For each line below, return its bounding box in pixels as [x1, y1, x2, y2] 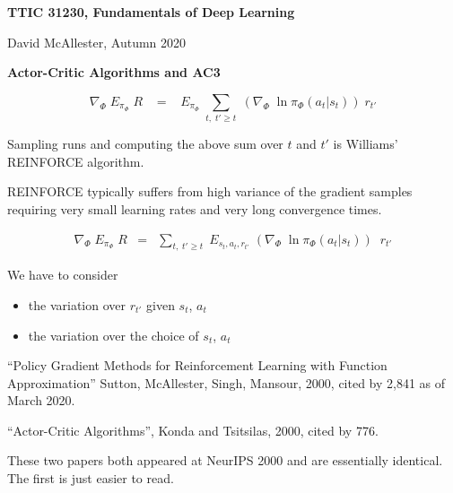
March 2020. [7, 391, 75, 410]
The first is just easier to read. [7, 469, 174, 488]
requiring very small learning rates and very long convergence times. [7, 199, 382, 218]
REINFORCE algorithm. [7, 151, 144, 170]
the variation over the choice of [28, 325, 199, 344]
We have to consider [7, 265, 118, 284]
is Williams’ [333, 134, 398, 153]
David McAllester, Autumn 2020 [7, 32, 187, 51]
